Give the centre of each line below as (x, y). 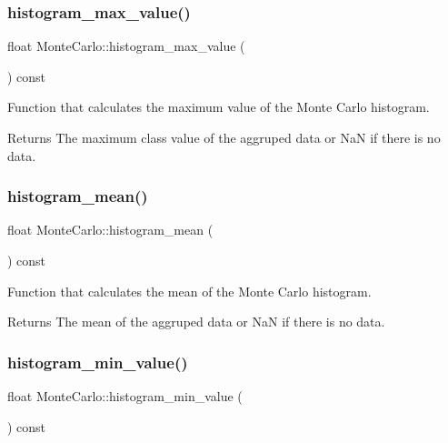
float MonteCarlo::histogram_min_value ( (125, 396)
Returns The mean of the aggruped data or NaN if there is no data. (196, 322)
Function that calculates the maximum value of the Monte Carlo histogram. (219, 107)
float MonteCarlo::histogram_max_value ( (126, 46)
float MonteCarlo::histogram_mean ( (110, 230)
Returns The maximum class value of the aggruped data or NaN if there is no (224, 137)
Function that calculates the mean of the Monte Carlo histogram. (189, 291)
